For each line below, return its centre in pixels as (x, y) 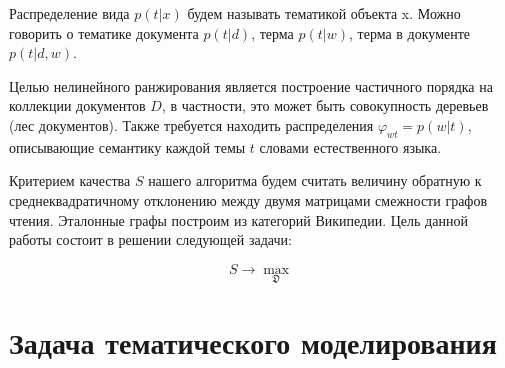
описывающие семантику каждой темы (127, 146)
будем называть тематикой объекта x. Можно (324, 13)
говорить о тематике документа (104, 32)
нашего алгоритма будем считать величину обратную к (315, 180)
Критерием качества (70, 180)
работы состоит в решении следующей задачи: (150, 239)
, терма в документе (410, 32)
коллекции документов (77, 105)
